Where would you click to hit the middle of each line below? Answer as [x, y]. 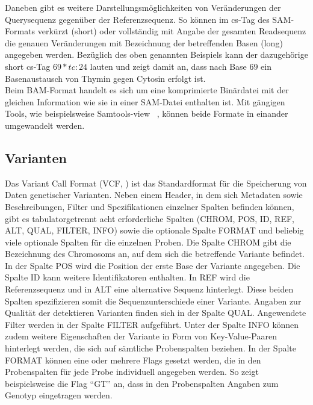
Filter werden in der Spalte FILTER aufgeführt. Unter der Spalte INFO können [152, 324]
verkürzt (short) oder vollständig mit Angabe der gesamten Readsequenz [172, 31]
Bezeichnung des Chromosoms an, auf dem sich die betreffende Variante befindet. [155, 254]
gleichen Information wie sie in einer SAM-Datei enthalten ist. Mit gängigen [145, 101]
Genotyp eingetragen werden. [59, 395]
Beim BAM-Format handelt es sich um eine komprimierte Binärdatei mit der [147, 90]
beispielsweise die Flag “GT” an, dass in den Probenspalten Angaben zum [142, 383]
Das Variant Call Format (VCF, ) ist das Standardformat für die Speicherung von [156, 183]
